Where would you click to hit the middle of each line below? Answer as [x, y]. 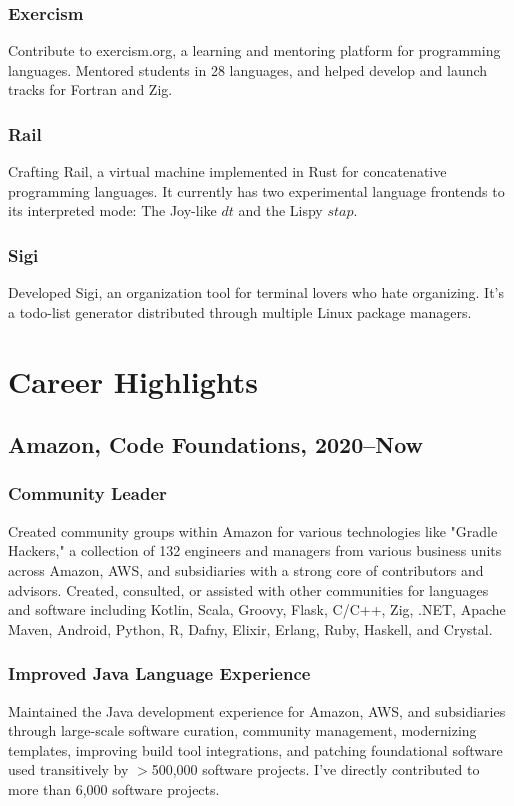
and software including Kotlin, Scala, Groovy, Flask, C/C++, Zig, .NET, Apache [257, 609]
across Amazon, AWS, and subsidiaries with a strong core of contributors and [246, 569]
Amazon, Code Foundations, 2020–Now [216, 444]
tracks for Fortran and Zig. [90, 89]
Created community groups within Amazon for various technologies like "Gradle [253, 530]
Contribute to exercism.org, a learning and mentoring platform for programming [254, 50]
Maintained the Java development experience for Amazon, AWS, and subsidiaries [257, 710]
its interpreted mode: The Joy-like [112, 210]
